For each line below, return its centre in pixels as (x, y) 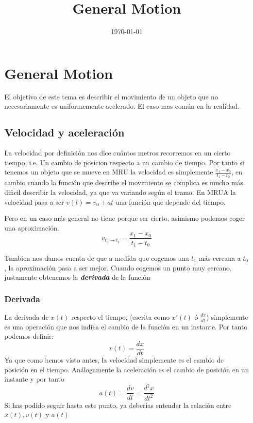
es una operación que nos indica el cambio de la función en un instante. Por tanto (126, 326)
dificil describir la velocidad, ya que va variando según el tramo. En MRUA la (120, 192)
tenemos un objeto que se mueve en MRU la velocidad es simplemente (109, 172)
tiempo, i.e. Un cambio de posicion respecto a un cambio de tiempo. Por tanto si (124, 162)
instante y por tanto (34, 379)
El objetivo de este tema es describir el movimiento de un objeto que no (111, 96)
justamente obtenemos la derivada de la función (77, 277)
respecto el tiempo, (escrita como (120, 317)
